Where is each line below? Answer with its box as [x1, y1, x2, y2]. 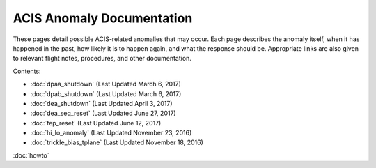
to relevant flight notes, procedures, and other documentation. [13, 54, 191, 63]
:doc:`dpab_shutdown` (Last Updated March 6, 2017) [30, 89, 182, 98]
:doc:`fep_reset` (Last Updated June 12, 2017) [30, 119, 162, 127]
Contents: [13, 67, 41, 75]
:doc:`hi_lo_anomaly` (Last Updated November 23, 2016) [30, 129, 192, 137]
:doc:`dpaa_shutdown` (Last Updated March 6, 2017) [30, 80, 181, 89]
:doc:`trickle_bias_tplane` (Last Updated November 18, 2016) [30, 138, 203, 146]
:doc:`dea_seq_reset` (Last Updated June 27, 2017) [30, 109, 177, 118]
